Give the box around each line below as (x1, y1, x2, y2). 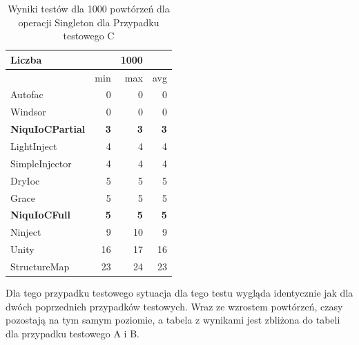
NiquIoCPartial (10, 122, 86, 136)
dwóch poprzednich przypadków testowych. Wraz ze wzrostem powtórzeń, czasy (6, 299, 343, 313)
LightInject (10, 139, 57, 153)
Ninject (10, 225, 41, 239)
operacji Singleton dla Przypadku (18, 15, 159, 29)
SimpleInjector (10, 156, 72, 170)
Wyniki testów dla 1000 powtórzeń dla (8, 1, 170, 15)
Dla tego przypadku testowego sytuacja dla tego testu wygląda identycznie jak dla (6, 286, 353, 299)
